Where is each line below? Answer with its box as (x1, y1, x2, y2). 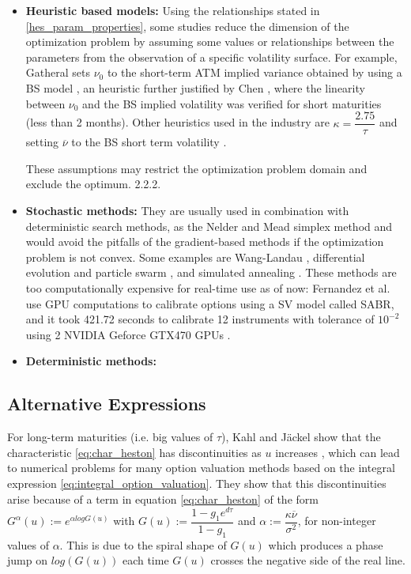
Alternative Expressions (7, 391, 206, 416)
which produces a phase (268, 536, 383, 553)
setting (25, 134, 59, 150)
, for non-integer (297, 512, 376, 529)
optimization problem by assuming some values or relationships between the (25, 33, 394, 50)
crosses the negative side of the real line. (210, 552, 405, 568)
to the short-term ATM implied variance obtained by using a (107, 64, 402, 81)
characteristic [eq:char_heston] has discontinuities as (7, 444, 262, 460)
